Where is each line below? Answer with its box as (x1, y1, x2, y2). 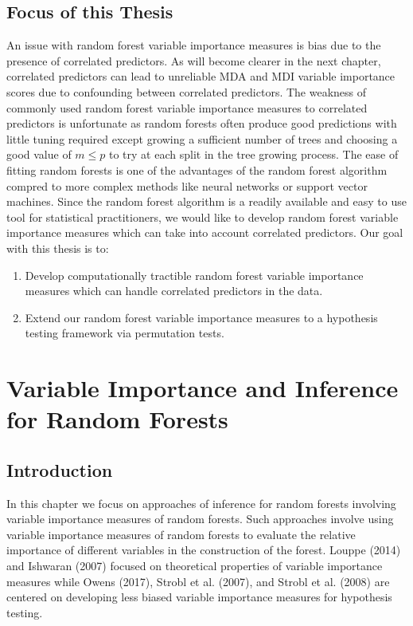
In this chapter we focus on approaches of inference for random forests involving (6, 494, 396, 511)
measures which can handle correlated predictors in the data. (25, 282, 323, 299)
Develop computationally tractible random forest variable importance (25, 266, 364, 283)
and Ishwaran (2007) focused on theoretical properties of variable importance (6, 557, 383, 574)
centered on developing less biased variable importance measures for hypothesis (6, 589, 392, 605)
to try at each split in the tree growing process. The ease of (109, 146, 399, 163)
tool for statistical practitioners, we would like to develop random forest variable (6, 208, 399, 225)
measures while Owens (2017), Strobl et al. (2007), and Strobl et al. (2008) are (6, 573, 390, 589)
